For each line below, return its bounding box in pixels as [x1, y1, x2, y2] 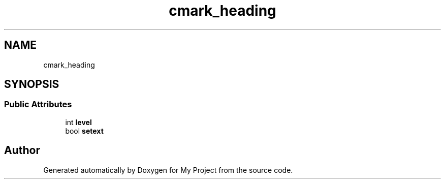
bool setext [65, 126, 104, 135]
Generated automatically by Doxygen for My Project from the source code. [43, 165, 293, 174]
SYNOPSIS [4, 78, 59, 91]
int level [65, 117, 92, 127]
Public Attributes [4, 99, 72, 110]
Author [4, 144, 40, 157]
